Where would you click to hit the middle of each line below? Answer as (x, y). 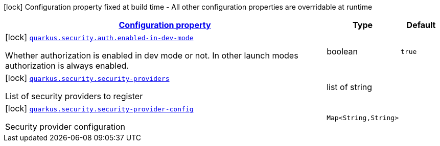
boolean (342, 51)
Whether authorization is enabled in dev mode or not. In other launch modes (152, 55)
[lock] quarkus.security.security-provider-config (99, 108)
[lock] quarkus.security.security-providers (87, 78)
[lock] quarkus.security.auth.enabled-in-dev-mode (99, 37)
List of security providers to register (74, 96)
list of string (350, 87)
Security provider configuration (65, 127)
